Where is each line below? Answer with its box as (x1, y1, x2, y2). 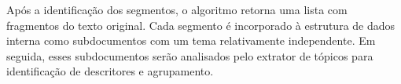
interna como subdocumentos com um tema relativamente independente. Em (6, 32, 376, 49)
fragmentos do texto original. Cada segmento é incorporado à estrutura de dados (6, 16, 395, 33)
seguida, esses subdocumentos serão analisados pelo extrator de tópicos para (6, 47, 373, 64)
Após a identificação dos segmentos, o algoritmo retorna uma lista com (6, 2, 348, 17)
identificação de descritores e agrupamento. (6, 63, 214, 79)
